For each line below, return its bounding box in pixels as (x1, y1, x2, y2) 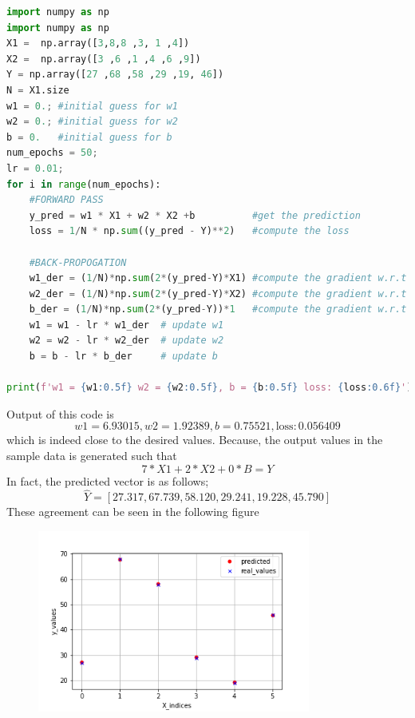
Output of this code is (6, 405, 114, 422)
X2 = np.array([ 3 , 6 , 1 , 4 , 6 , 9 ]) (6, 53, 201, 65)
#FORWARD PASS (29, 194, 104, 206)
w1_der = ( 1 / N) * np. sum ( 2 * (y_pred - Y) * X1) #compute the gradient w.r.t (29, 272, 407, 284)
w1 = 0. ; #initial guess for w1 (6, 100, 178, 112)
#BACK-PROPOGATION (29, 256, 127, 268)
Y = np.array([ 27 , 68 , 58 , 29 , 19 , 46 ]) (6, 69, 224, 81)
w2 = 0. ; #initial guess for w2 (6, 116, 178, 128)
